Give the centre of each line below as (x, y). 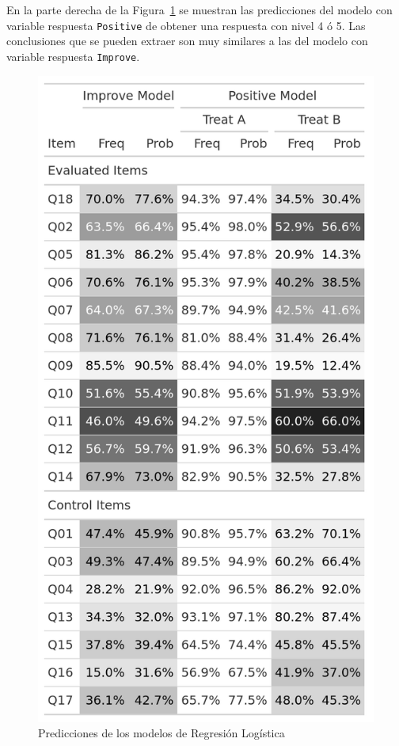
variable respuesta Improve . (73, 56)
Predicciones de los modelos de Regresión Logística (161, 733)
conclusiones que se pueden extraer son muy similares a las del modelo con (187, 41)
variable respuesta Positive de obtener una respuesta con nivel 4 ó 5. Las (186, 25)
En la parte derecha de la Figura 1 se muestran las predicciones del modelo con (199, 10)
